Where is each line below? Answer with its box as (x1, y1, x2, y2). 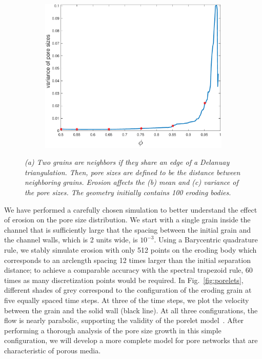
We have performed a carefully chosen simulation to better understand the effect (4, 204, 257, 215)
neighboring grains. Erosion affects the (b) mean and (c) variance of (25, 177, 238, 187)
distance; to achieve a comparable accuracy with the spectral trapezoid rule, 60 (4, 264, 253, 275)
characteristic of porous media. (4, 345, 101, 355)
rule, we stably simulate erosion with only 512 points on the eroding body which (4, 244, 257, 255)
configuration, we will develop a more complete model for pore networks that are (4, 335, 258, 346)
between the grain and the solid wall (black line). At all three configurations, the (4, 305, 258, 315)
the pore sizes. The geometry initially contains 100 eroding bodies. (25, 187, 231, 198)
